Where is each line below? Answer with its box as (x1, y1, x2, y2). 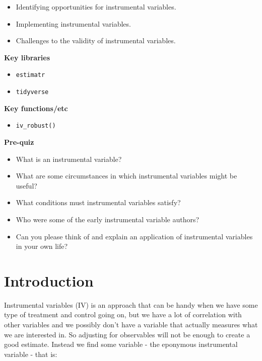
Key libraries (4, 52, 50, 62)
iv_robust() (16, 122, 56, 130)
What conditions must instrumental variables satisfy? (16, 197, 181, 208)
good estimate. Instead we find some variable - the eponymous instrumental (4, 339, 238, 349)
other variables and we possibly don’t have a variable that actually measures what (4, 319, 258, 329)
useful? (16, 180, 37, 191)
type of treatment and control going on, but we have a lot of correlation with (4, 309, 242, 320)
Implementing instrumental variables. (16, 18, 131, 29)
